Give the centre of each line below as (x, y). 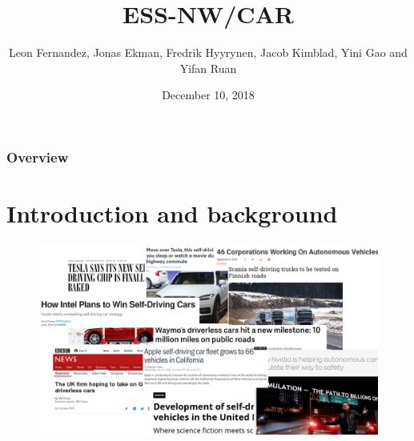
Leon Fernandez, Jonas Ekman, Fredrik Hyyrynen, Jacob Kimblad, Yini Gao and (208, 52)
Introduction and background (172, 213)
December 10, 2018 (208, 95)
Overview (38, 156)
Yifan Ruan (208, 68)
